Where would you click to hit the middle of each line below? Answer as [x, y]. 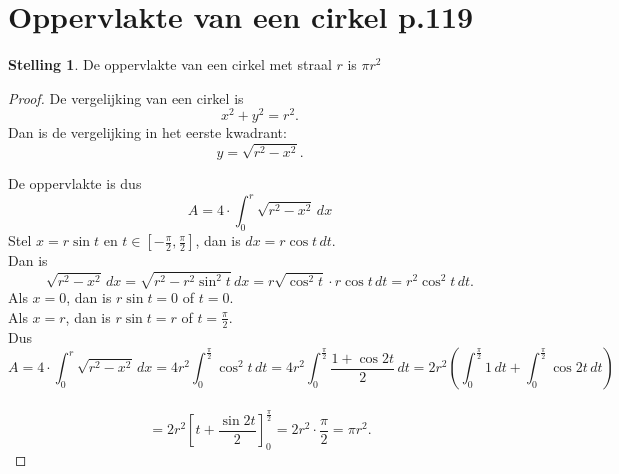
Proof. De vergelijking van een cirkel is [126, 97]
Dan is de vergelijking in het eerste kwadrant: [147, 132]
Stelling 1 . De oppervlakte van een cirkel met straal [170, 64]
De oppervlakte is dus [75, 183]
